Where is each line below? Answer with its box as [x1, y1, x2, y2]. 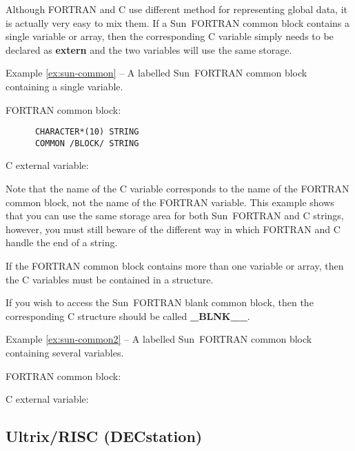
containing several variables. [6, 345, 124, 359]
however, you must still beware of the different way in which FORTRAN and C [6, 221, 341, 236]
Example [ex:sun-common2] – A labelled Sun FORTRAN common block [6, 332, 312, 346]
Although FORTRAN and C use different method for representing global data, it [6, 2, 347, 16]
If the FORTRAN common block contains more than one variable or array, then [6, 259, 344, 273]
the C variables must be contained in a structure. [6, 272, 214, 286]
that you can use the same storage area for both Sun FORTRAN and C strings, [6, 208, 344, 223]
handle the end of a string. [6, 235, 118, 250]
